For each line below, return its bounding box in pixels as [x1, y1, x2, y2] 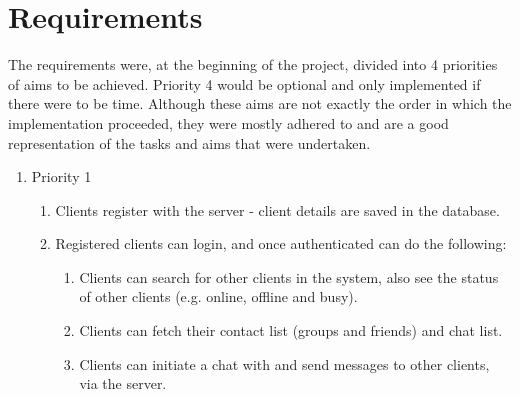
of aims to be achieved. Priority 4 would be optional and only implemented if [8, 73, 481, 94]
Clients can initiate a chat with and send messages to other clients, [79, 353, 490, 374]
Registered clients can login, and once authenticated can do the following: [55, 233, 507, 254]
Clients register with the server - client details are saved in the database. [55, 199, 500, 220]
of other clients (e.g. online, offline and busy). [79, 286, 358, 307]
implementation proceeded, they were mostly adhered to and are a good [8, 112, 449, 133]
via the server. [79, 373, 167, 394]
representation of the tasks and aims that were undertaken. [8, 132, 371, 153]
